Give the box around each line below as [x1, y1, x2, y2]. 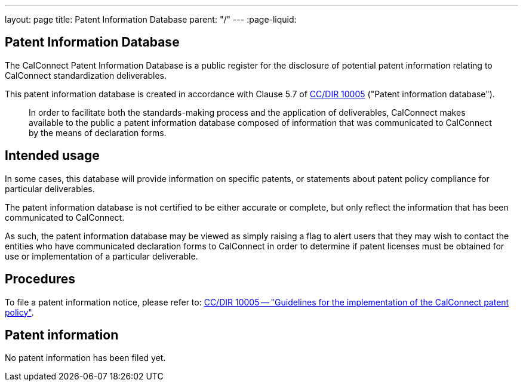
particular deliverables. [5, 183, 95, 194]
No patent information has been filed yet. [5, 353, 166, 363]
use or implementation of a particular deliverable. [5, 251, 198, 261]
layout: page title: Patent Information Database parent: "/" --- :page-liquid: [5, 14, 297, 24]
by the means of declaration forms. [29, 127, 167, 138]
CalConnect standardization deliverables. [5, 70, 167, 81]
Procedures [5, 271, 76, 287]
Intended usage [5, 148, 100, 163]
